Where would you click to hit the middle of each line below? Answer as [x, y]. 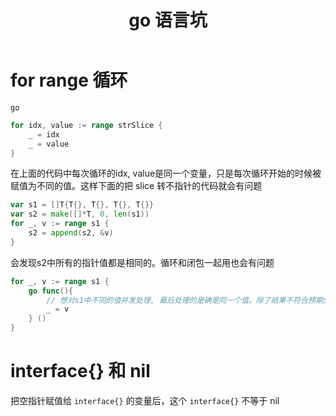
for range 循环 [69, 80]
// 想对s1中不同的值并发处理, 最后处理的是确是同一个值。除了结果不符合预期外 [188, 300]
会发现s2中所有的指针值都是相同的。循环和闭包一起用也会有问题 [142, 262]
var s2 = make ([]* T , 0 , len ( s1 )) [80, 214]
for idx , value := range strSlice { [86, 125]
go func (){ [51, 291]
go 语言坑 [168, 20]
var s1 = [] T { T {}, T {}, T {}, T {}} [82, 205]
